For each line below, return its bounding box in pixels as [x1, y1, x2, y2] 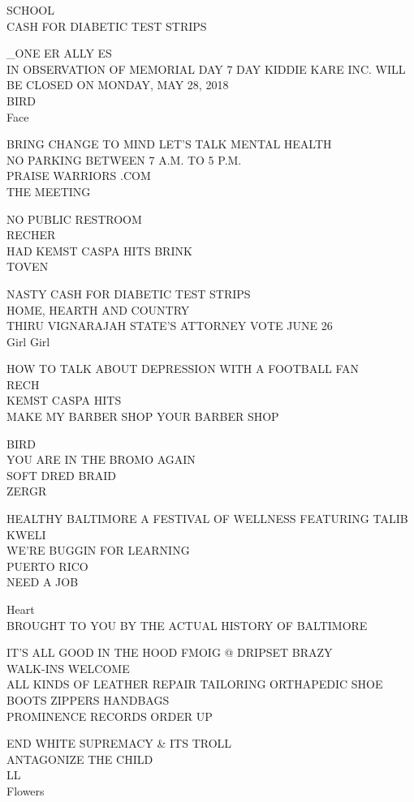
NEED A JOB [6, 573, 79, 590]
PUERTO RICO [6, 557, 88, 574]
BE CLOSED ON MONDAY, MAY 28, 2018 [6, 76, 229, 93]
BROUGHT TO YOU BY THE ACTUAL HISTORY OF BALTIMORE [6, 616, 368, 633]
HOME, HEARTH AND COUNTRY [6, 301, 190, 318]
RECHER [6, 226, 56, 243]
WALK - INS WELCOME [6, 659, 130, 676]
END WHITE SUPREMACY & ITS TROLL [6, 735, 232, 752]
